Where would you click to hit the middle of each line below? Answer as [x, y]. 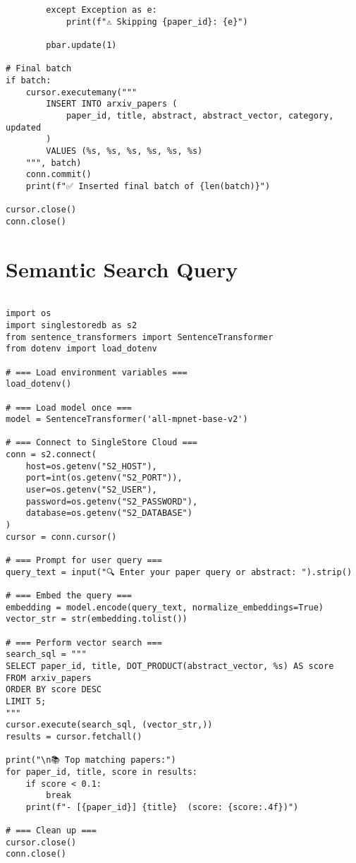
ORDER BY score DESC [54, 690]
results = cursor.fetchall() [74, 736]
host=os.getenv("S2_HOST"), [91, 466]
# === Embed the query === [69, 596]
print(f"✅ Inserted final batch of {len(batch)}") [148, 186]
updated [24, 127]
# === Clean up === [51, 831]
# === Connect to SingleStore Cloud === [102, 443]
